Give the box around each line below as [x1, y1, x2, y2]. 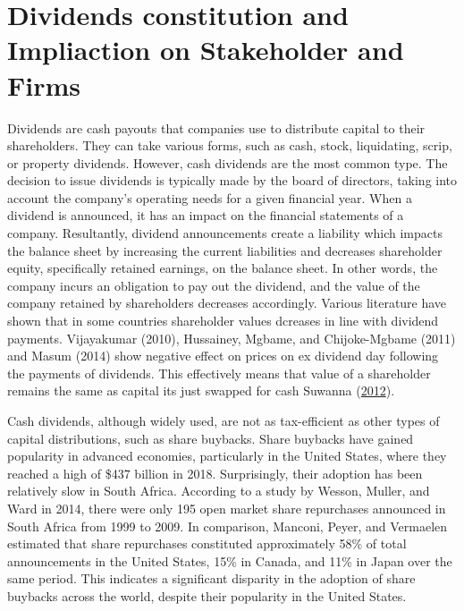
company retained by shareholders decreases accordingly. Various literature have [7, 293, 447, 312]
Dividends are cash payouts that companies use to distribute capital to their [7, 118, 426, 137]
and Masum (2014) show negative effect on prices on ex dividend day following [7, 346, 439, 365]
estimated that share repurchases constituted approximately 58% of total [7, 534, 407, 553]
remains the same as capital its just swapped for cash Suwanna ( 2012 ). [7, 381, 395, 400]
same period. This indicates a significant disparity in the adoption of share [7, 569, 416, 588]
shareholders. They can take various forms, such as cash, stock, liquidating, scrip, [7, 136, 452, 155]
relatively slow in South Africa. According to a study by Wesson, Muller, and [7, 481, 430, 500]
